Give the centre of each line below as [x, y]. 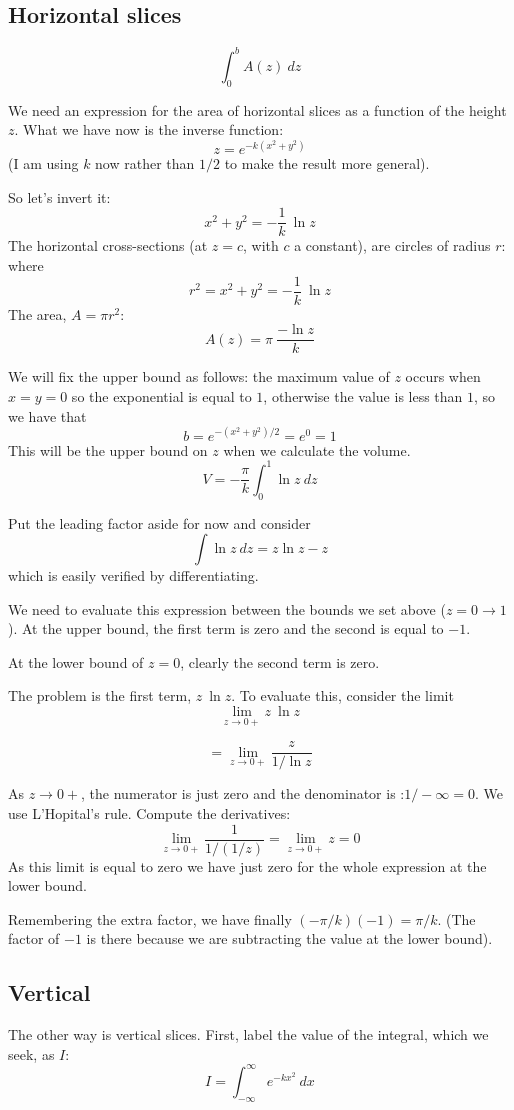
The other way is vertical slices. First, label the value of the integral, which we [248, 1034]
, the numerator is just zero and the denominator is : [243, 793]
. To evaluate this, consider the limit [342, 695]
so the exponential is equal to [161, 395]
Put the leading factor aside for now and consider [159, 522]
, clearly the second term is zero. [280, 661]
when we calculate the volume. [317, 449]
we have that [47, 415]
